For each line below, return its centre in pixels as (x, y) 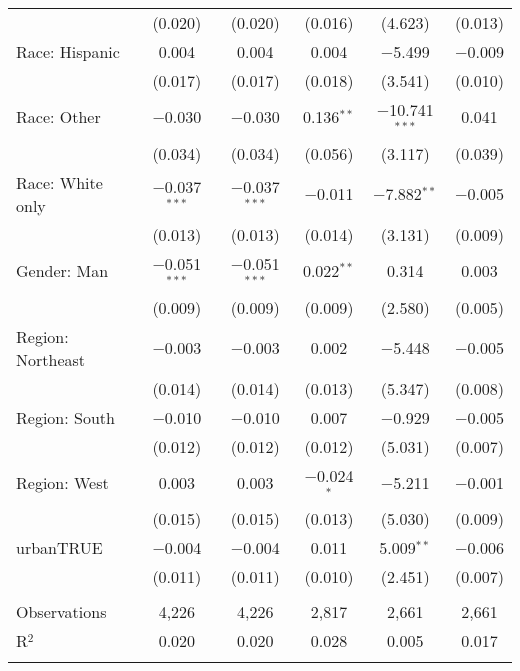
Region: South (65, 417)
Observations (61, 612)
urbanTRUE (59, 548)
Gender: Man (62, 271)
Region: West (62, 482)
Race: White (59, 182)
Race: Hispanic (68, 51)
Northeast (51, 359)
